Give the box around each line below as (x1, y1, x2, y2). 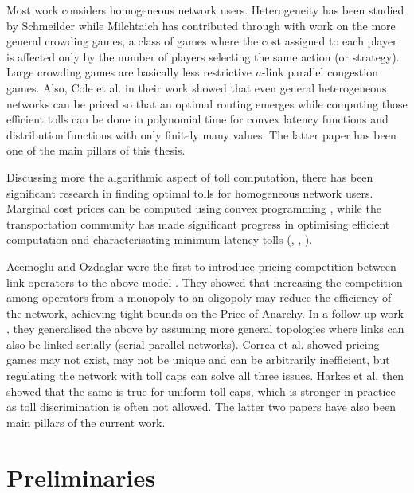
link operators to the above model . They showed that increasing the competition (6, 273, 403, 290)
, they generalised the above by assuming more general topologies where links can (6, 320, 404, 337)
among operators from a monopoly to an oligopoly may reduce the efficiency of (6, 289, 392, 306)
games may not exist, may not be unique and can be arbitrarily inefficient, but (6, 351, 390, 368)
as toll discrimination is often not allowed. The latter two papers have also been (6, 398, 396, 415)
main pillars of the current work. (6, 413, 166, 430)
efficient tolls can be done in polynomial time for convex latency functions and (6, 111, 389, 127)
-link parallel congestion (262, 64, 378, 80)
